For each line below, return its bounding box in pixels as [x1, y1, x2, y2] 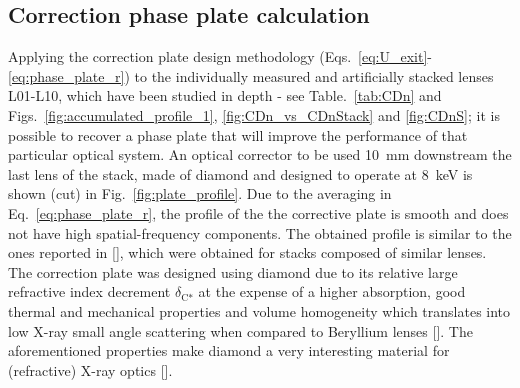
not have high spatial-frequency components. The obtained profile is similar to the [8, 222, 512, 243]
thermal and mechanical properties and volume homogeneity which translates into [8, 300, 511, 321]
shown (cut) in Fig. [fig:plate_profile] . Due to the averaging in [8, 183, 392, 204]
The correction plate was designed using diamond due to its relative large [8, 261, 458, 282]
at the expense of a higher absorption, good [198, 281, 466, 302]
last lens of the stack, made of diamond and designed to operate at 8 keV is [8, 163, 473, 184]
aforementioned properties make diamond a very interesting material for [8, 340, 450, 361]
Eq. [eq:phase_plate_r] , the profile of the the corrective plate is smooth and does [8, 202, 509, 223]
